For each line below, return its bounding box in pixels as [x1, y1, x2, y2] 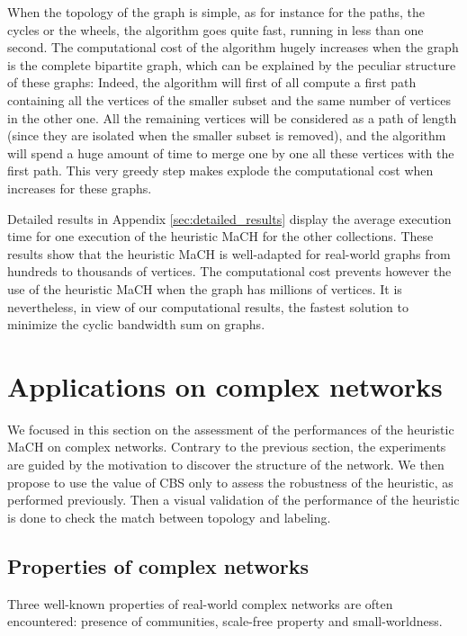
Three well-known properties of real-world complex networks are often [7, 594, 393, 613]
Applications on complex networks [7, 367, 443, 404]
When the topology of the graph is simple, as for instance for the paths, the [7, 3, 426, 21]
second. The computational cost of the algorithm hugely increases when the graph [7, 38, 459, 57]
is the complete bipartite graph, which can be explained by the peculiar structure [7, 55, 456, 74]
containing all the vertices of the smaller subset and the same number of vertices [7, 90, 451, 109]
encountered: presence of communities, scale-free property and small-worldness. [7, 612, 443, 631]
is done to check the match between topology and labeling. [7, 507, 331, 526]
